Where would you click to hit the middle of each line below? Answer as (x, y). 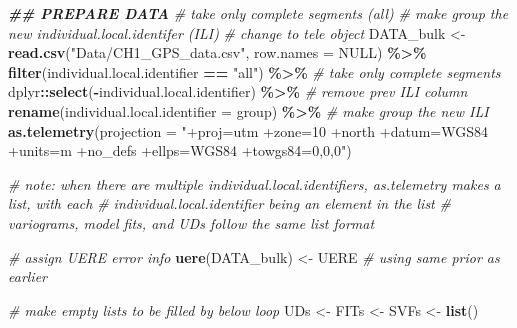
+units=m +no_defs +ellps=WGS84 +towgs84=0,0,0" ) (180, 150)
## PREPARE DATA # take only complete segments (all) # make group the (258, 13)
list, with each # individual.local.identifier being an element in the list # (229, 203)
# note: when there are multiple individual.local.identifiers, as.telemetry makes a (254, 183)
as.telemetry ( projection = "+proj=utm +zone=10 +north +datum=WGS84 (248, 130)
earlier (28, 276)
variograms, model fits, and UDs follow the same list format (191, 222)
